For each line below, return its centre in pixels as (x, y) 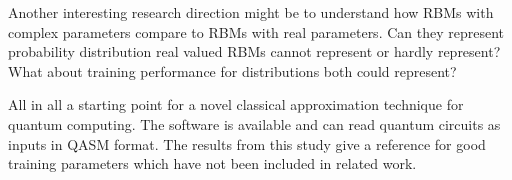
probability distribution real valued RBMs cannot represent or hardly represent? (254, 51)
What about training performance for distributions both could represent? (232, 70)
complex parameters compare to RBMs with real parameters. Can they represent (256, 31)
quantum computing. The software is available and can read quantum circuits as (254, 123)
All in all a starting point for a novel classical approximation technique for (236, 104)
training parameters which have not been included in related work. (212, 163)
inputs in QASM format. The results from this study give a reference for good (247, 143)
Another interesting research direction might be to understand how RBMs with (251, 12)
